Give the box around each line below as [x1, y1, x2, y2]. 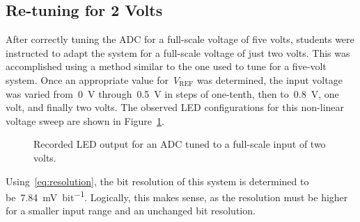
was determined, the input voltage [196, 72, 343, 87]
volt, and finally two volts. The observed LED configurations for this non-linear [6, 100, 345, 114]
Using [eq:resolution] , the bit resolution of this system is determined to [6, 173, 309, 188]
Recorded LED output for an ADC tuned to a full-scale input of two [33, 137, 326, 151]
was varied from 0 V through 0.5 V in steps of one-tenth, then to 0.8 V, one [6, 86, 339, 101]
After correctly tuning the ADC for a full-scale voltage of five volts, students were [6, 32, 354, 46]
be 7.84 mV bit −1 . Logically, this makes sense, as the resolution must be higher [6, 188, 348, 204]
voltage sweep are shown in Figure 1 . [6, 113, 164, 128]
